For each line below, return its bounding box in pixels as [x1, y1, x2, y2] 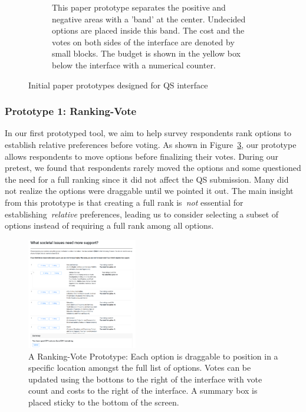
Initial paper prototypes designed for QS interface [28, 78, 208, 91]
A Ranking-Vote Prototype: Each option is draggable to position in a [28, 350, 278, 362]
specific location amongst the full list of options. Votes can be [28, 361, 251, 374]
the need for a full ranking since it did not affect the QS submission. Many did [5, 173, 289, 185]
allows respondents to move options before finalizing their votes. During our [5, 150, 278, 162]
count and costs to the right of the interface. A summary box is [28, 384, 258, 397]
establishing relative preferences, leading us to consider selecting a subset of [5, 207, 279, 220]
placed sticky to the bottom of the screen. [28, 395, 179, 408]
